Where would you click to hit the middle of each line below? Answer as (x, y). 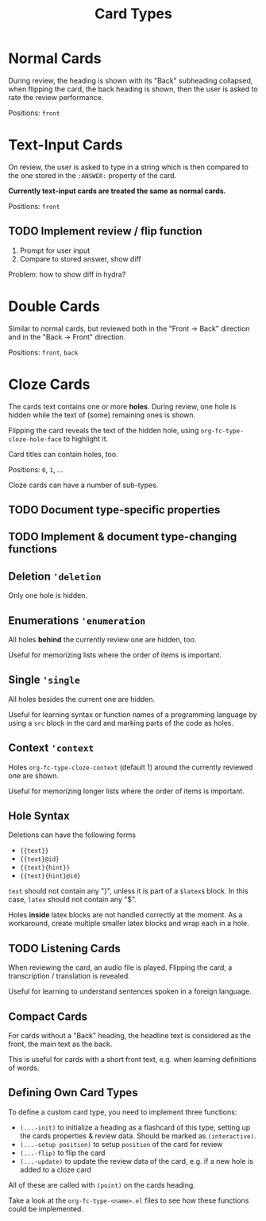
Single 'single (44, 680)
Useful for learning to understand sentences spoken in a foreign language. (130, 991)
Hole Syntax (39, 816)
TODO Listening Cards (65, 948)
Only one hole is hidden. (48, 595)
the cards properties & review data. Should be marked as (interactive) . (138, 1136)
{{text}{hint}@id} (50, 876)
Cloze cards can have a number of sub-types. (83, 485)
